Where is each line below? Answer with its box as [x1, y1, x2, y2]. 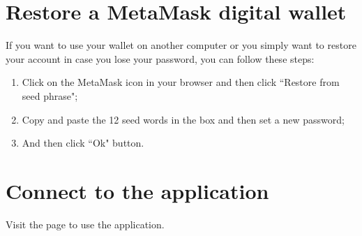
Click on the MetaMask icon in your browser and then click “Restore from [22, 75, 340, 89]
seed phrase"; [22, 88, 78, 103]
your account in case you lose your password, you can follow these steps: [6, 51, 315, 66]
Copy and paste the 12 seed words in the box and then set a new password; [22, 112, 345, 126]
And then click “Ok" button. [22, 135, 144, 150]
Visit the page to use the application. [6, 216, 165, 231]
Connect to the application [6, 176, 269, 205]
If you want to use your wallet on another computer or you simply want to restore [6, 38, 356, 52]
